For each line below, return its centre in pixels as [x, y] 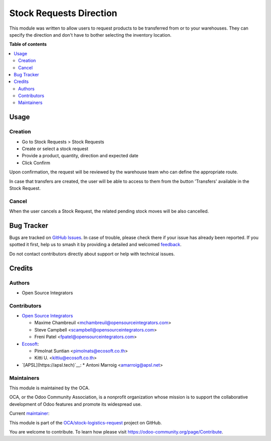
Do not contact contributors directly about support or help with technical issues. [92, 254]
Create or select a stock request [55, 149]
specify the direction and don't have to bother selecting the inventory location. [90, 35]
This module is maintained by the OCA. [49, 388]
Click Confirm [36, 163]
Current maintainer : [29, 413]
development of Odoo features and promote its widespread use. [76, 404]
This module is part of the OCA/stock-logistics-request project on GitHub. [86, 422]
